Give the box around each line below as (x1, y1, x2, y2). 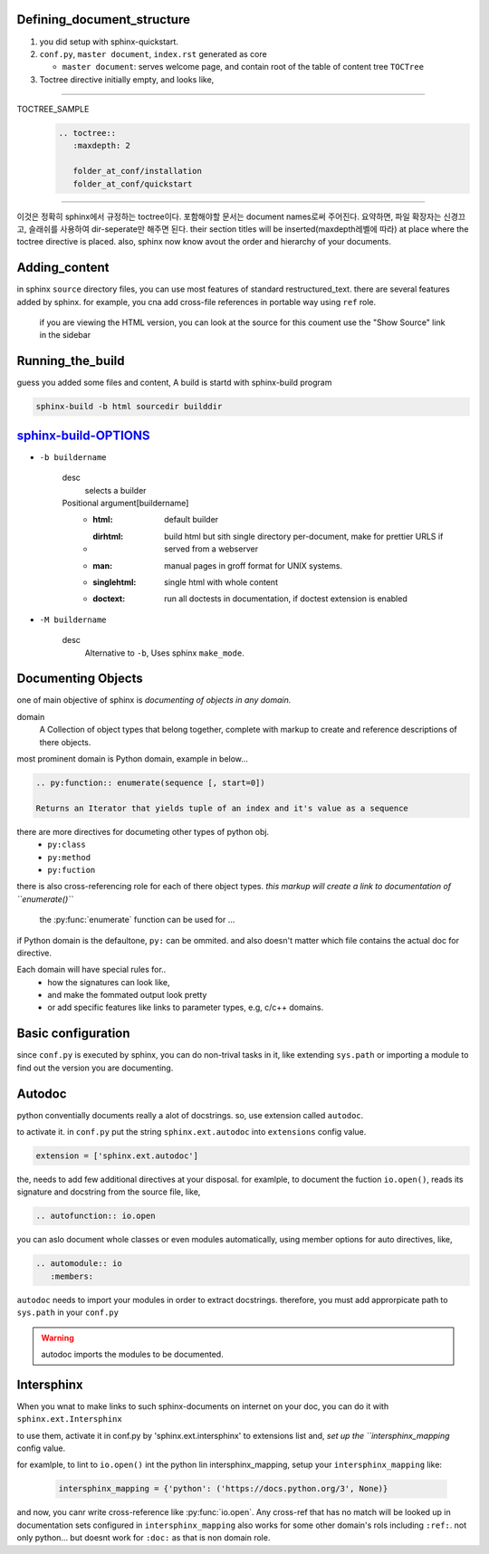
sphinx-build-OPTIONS (16, 427, 150, 443)
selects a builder (84, 484, 147, 495)
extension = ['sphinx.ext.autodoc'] (35, 1151, 199, 1161)
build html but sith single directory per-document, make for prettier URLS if (164, 531, 444, 542)
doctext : (92, 593, 126, 604)
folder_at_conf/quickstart (72, 178, 193, 189)
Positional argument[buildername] (62, 498, 189, 509)
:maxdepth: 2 (72, 140, 131, 151)
